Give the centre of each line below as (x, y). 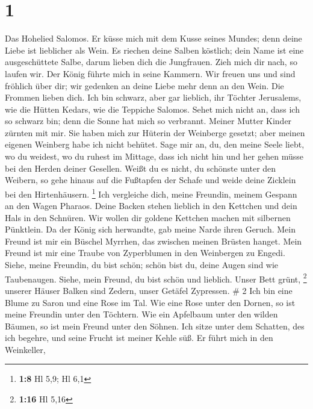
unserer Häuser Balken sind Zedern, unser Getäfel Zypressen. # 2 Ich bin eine (149, 290)
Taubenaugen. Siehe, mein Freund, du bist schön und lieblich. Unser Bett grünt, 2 (156, 278)
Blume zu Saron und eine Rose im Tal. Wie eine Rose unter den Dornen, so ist (150, 302)
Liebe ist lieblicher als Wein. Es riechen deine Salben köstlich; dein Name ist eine (154, 50)
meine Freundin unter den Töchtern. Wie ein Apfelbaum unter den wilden (141, 314)
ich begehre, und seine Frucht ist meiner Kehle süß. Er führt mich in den (139, 338)
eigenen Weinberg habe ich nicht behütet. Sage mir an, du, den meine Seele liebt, (155, 144)
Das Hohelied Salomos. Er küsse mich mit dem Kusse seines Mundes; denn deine (153, 38)
